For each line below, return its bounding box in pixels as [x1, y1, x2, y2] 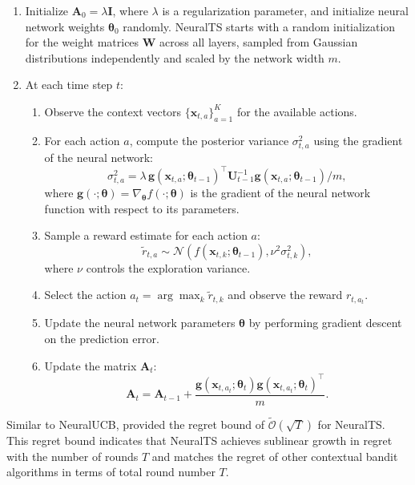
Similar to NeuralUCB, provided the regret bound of [6, 416, 265, 433]
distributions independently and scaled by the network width [25, 49, 324, 66]
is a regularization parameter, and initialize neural [162, 2, 409, 18]
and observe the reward [228, 286, 343, 303]
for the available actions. [236, 103, 357, 119]
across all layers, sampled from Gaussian [159, 34, 358, 51]
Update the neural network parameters [44, 314, 236, 331]
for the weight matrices [25, 34, 139, 51]
